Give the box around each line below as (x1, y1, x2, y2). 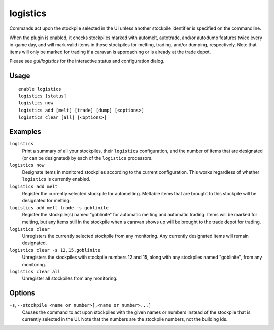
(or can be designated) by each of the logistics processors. (22, 155, 153, 161)
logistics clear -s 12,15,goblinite (9, 247, 101, 253)
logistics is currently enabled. (22, 176, 91, 182)
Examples (9, 127, 42, 136)
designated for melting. (22, 198, 71, 204)
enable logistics (18, 86, 61, 92)
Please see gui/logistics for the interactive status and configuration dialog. (9, 58, 165, 64)
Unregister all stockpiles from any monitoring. (22, 275, 118, 281)
